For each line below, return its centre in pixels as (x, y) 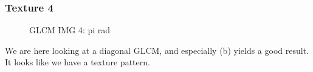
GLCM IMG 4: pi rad (70, 30)
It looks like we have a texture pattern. (77, 62)
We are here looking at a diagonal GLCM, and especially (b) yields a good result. (157, 50)
